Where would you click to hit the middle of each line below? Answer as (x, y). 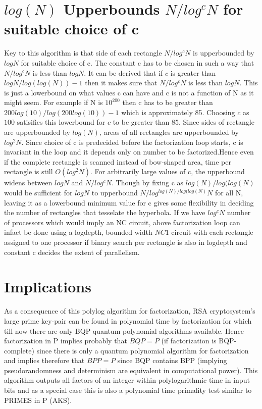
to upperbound (115, 193)
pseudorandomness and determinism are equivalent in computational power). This (131, 370)
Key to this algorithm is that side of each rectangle (83, 53)
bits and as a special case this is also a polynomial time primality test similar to (128, 390)
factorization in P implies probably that (66, 341)
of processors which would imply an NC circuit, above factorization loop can (122, 222)
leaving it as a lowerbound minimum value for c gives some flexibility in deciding (129, 202)
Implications (48, 287)
